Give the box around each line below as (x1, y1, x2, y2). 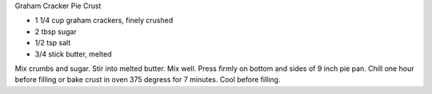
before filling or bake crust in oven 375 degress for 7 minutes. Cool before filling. (14, 75, 281, 84)
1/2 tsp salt (34, 38, 71, 48)
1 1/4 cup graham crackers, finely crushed (34, 16, 174, 25)
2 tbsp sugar (34, 26, 77, 36)
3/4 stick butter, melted (34, 49, 112, 59)
